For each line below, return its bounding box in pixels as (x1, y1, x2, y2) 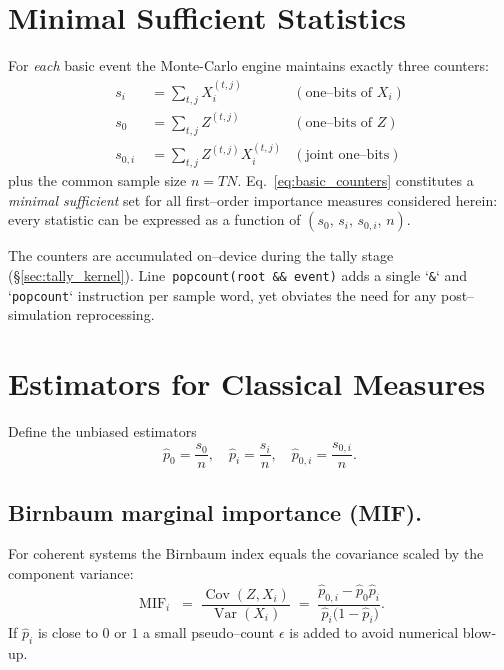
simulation (8, 304, 72, 325)
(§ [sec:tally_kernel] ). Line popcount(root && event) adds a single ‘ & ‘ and (8, 265, 468, 286)
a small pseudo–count (143, 622, 275, 643)
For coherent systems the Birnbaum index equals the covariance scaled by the (8, 543, 484, 564)
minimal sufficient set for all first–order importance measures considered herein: (8, 189, 498, 210)
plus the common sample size (8, 170, 187, 191)
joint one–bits (305, 148, 390, 163)
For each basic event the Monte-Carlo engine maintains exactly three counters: (8, 55, 489, 76)
